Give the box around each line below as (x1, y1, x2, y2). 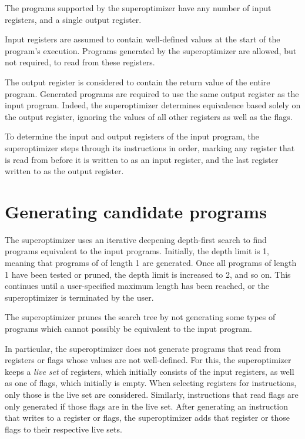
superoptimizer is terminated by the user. (5, 291, 154, 303)
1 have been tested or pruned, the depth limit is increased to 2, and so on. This (5, 268, 291, 280)
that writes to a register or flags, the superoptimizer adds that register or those (5, 411, 290, 424)
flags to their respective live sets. (5, 423, 122, 435)
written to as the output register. (5, 165, 124, 177)
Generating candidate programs (5, 199, 267, 223)
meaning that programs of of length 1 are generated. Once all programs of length (5, 257, 297, 269)
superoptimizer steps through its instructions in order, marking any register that (5, 141, 295, 154)
